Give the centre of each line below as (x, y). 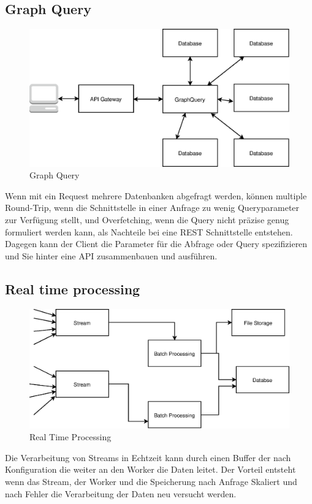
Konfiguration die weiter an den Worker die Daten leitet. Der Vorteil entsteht (150, 469)
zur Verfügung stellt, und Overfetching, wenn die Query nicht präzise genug (147, 220)
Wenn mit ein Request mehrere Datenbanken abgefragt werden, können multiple (156, 195)
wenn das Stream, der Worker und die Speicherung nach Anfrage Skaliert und (151, 481)
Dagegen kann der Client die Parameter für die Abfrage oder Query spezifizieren (156, 244)
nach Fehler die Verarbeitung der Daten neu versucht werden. (121, 493)
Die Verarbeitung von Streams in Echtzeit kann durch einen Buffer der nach (148, 457)
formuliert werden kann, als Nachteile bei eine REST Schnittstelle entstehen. (149, 231)
